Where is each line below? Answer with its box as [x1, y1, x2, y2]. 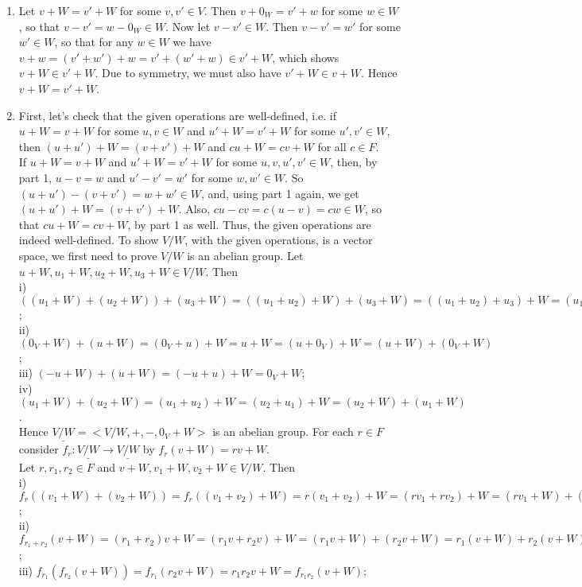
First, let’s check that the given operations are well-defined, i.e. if [18, 107, 336, 123]
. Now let [165, 17, 211, 34]
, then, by [330, 154, 378, 170]
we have [173, 33, 211, 50]
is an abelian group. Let [187, 247, 304, 263]
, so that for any [54, 33, 134, 50]
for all [317, 138, 347, 154]
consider [18, 441, 59, 457]
